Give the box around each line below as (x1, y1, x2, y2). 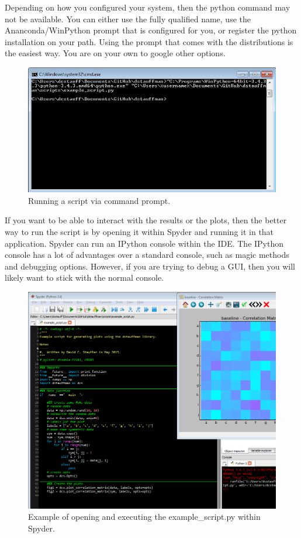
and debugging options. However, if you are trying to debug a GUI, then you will (5, 260, 295, 272)
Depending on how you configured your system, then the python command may (5, 1, 290, 13)
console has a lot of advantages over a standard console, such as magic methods (5, 248, 289, 261)
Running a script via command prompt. (28, 194, 171, 206)
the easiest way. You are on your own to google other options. (5, 47, 226, 59)
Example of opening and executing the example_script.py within (28, 510, 261, 523)
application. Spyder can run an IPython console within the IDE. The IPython (5, 237, 284, 249)
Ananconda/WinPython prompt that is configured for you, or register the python (5, 24, 297, 36)
